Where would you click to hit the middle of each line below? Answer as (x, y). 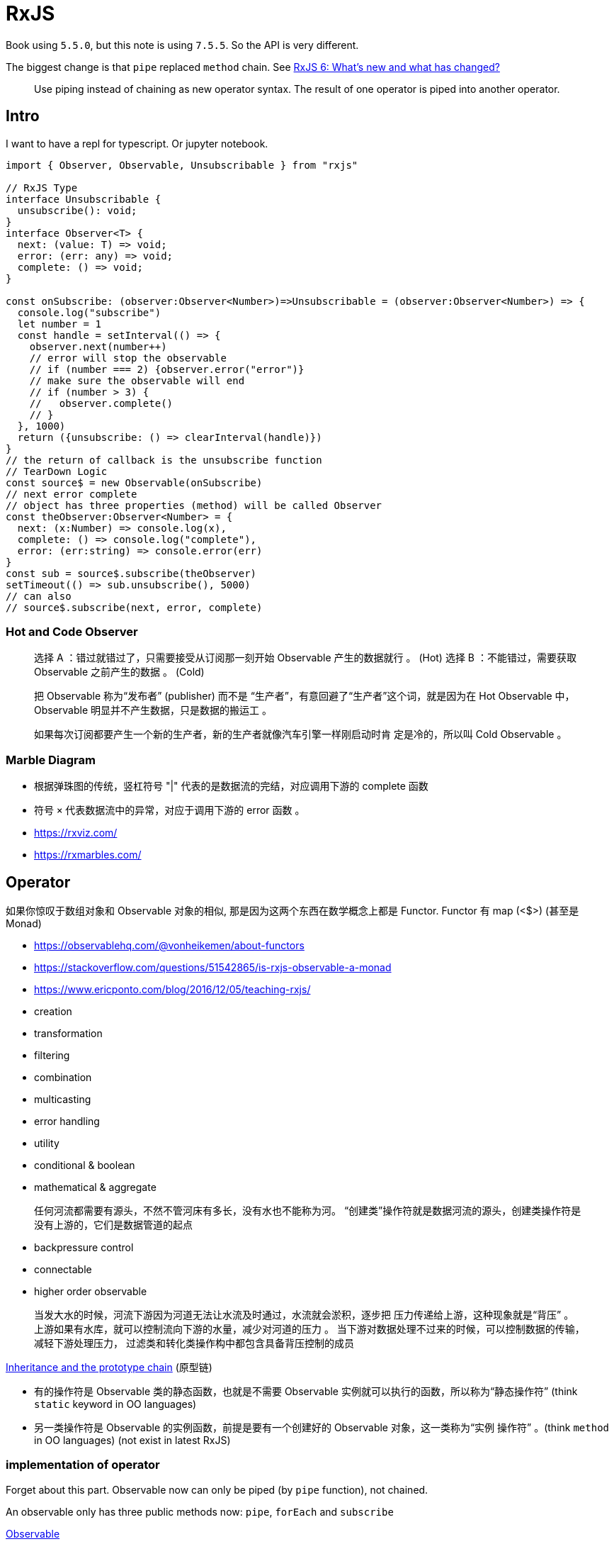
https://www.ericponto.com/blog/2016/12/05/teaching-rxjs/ (172, 989)
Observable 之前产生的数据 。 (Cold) (119, 672)
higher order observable (91, 1291)
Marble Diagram (51, 760)
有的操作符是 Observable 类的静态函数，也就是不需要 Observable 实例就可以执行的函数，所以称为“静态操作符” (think (306, 1391)
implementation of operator (83, 1465)
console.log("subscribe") (89, 312)
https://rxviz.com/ (76, 833)
